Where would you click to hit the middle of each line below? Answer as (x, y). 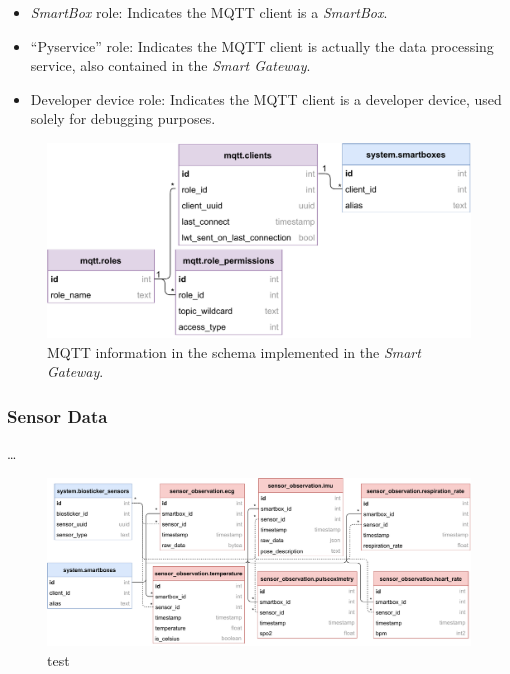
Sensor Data (57, 415)
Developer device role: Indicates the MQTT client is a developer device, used (266, 98)
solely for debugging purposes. (123, 118)
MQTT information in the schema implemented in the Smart (234, 351)
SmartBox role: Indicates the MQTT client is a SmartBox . (209, 12)
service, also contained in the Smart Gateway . (170, 65)
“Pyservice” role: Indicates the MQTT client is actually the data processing (262, 45)
